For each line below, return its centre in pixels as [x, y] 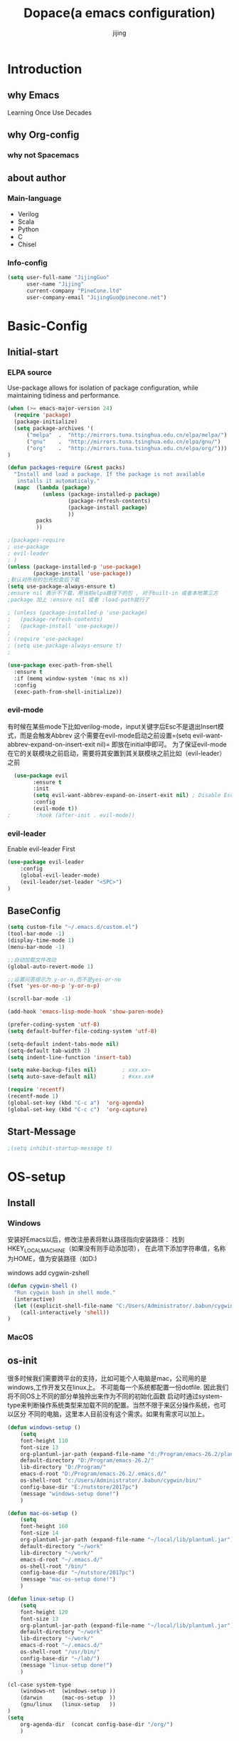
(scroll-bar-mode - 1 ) [39, 999]
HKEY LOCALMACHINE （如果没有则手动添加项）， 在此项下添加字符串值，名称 [117, 1249]
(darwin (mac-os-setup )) [68, 1698]
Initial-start [33, 352]
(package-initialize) [46, 422]
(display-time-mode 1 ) [41, 941]
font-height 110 [44, 1440]
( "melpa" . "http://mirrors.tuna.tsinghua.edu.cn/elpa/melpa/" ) [127, 435]
